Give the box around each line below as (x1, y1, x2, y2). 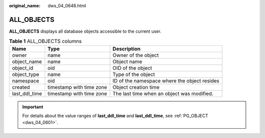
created (12, 83, 30, 90)
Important (22, 104, 44, 110)
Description (112, 45, 141, 52)
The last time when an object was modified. (112, 90, 213, 97)
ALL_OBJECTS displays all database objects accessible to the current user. (9, 28, 161, 34)
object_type (12, 71, 39, 78)
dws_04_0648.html (48, 3, 86, 8)
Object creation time (112, 83, 159, 90)
